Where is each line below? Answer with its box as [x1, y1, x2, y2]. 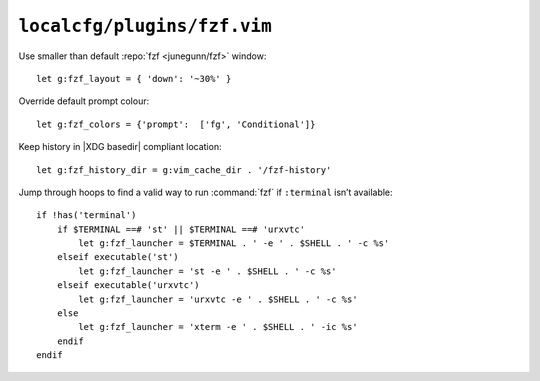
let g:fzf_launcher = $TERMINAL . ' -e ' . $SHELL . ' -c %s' [78, 238, 390, 249]
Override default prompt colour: [18, 95, 150, 107]
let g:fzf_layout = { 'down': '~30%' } [36, 73, 232, 84]
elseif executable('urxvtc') [56, 280, 200, 291]
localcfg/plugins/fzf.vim [18, 15, 272, 37]
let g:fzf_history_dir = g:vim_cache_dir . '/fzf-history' [36, 164, 332, 175]
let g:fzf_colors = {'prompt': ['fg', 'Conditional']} [36, 118, 316, 130]
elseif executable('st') [56, 251, 179, 263]
